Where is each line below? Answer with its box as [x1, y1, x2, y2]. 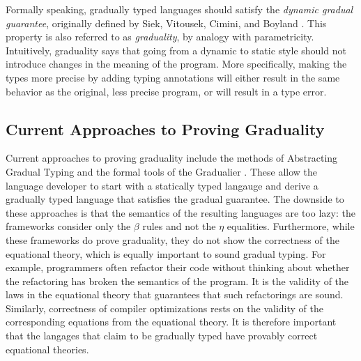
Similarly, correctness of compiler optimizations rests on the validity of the [6, 300, 323, 315]
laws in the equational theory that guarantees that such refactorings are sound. [6, 287, 344, 302]
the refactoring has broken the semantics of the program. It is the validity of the [6, 273, 349, 288]
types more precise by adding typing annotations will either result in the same [6, 70, 340, 84]
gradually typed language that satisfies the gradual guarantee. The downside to [6, 192, 344, 206]
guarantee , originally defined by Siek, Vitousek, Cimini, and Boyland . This [6, 15, 327, 30]
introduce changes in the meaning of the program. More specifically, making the [6, 56, 347, 71]
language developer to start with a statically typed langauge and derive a [6, 178, 318, 192]
